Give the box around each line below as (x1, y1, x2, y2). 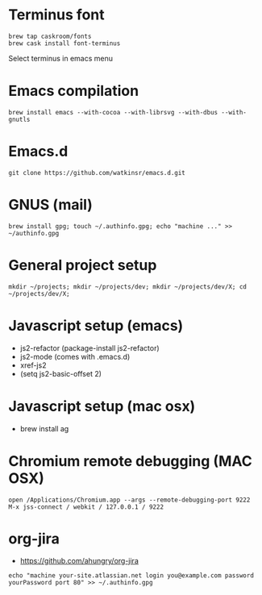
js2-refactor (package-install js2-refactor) (19, 343, 160, 352)
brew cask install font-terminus (8, 39, 121, 48)
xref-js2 (19, 360, 47, 370)
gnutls (8, 115, 31, 123)
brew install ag (19, 423, 69, 433)
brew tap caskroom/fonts (8, 32, 92, 40)
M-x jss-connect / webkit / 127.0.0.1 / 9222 (8, 502, 164, 511)
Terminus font (8, 6, 105, 24)
